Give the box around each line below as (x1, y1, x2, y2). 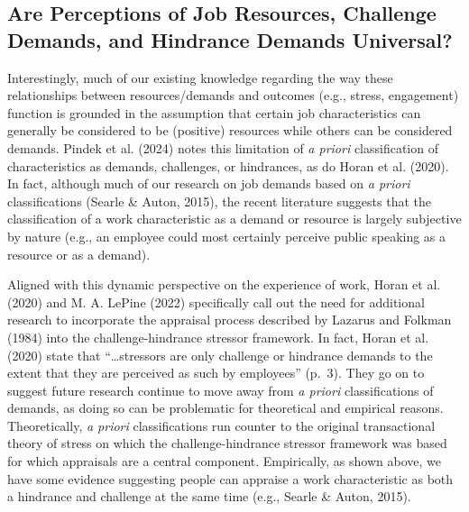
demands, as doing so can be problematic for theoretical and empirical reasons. (7, 398, 444, 417)
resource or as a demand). (7, 244, 151, 263)
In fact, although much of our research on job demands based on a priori (7, 174, 410, 193)
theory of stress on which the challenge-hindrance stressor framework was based (7, 434, 447, 453)
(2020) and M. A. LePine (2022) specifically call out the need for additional (7, 292, 425, 311)
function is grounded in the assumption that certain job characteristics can (7, 103, 421, 122)
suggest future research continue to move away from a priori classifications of (7, 380, 434, 399)
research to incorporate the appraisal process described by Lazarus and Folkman (7, 310, 452, 329)
